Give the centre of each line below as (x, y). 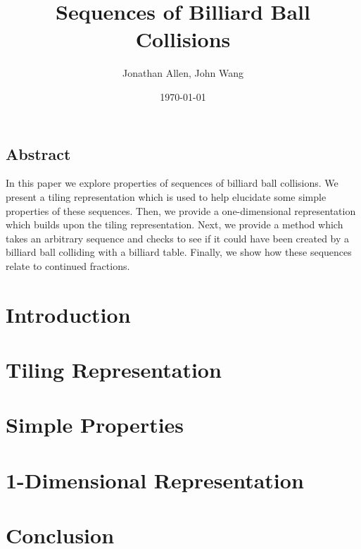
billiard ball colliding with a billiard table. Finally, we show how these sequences (179, 252)
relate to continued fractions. (68, 265)
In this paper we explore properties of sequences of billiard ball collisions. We (172, 183)
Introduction (68, 314)
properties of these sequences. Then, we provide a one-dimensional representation (181, 210)
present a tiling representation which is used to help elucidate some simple (166, 196)
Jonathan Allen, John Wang (183, 73)
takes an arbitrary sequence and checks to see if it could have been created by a (178, 238)
